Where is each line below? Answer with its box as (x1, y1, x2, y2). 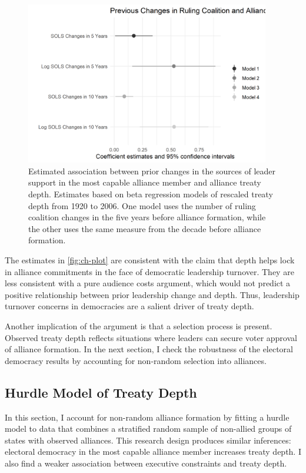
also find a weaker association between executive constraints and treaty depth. (5, 457, 287, 469)
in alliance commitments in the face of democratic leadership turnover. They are (5, 265, 294, 277)
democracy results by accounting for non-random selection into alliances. (5, 354, 267, 366)
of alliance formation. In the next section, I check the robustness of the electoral (5, 343, 293, 355)
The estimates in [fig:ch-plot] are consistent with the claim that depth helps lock (5, 254, 295, 266)
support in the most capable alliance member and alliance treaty (28, 176, 261, 188)
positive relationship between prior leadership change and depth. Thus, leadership (5, 288, 300, 300)
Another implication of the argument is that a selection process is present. (5, 319, 272, 332)
